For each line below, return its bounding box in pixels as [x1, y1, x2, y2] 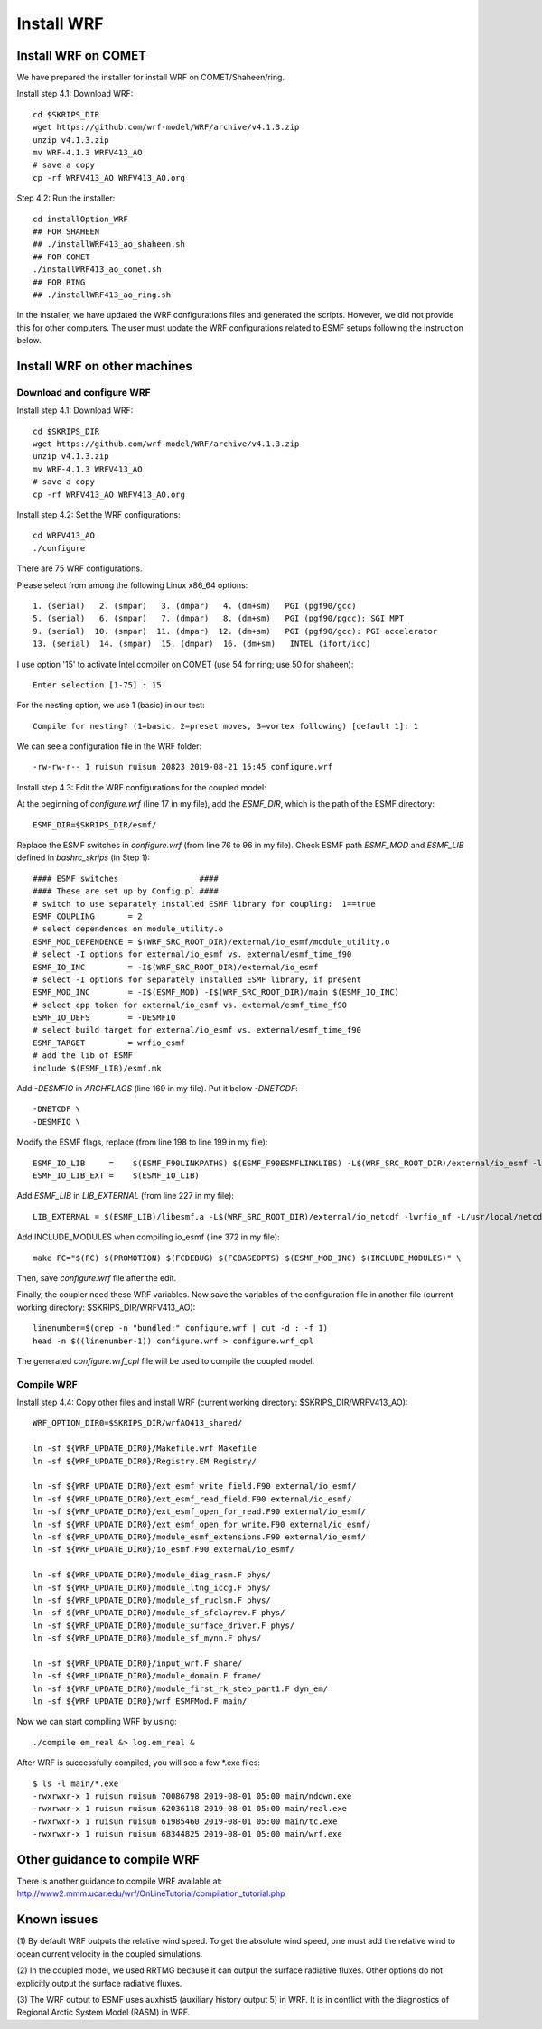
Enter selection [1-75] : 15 [33, 679, 162, 690]
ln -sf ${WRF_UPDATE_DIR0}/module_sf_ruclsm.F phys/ [33, 1594, 271, 1605]
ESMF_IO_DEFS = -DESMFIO [33, 1013, 176, 1023]
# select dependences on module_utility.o [33, 924, 224, 934]
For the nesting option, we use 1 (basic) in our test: [16, 700, 205, 711]
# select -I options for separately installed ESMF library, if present [33, 974, 361, 985]
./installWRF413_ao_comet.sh [33, 265, 162, 275]
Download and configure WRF [16, 386, 151, 398]
